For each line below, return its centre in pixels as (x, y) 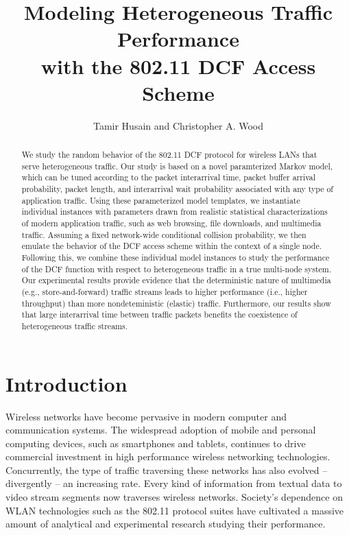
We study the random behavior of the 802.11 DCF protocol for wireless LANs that (169, 155)
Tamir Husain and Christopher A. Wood (178, 125)
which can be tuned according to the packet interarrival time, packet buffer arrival (169, 177)
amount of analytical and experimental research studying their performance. (166, 524)
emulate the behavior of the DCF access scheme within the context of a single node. (172, 246)
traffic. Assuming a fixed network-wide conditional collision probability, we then (164, 234)
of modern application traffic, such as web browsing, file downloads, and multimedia (171, 223)
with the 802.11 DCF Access (178, 66)
